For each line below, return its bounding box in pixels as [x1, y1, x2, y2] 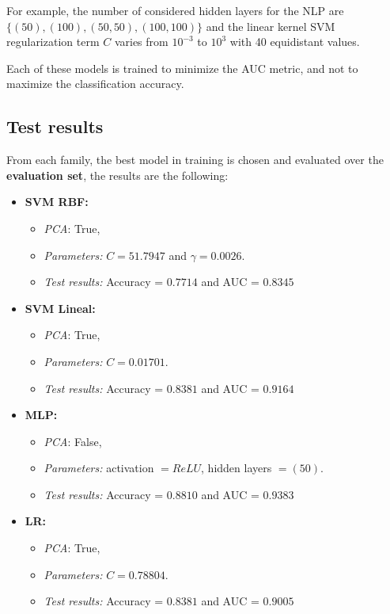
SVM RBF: [25, 193, 89, 210]
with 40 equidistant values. [229, 33, 360, 50]
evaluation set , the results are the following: [6, 166, 229, 183]
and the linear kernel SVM [206, 17, 335, 34]
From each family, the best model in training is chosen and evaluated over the [6, 151, 384, 168]
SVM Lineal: [25, 299, 96, 316]
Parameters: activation [44, 460, 154, 476]
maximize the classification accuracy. [6, 75, 184, 92]
